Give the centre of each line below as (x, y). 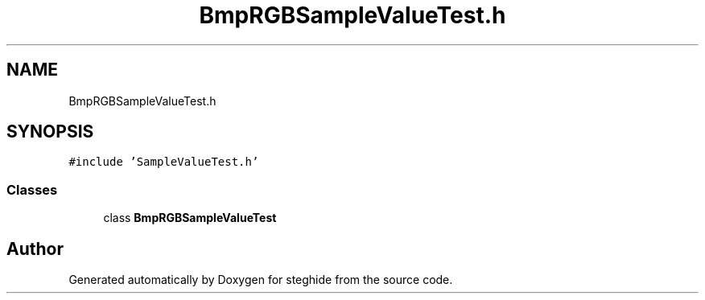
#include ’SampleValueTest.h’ (164, 162)
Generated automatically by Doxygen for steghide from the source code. (261, 280)
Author (35, 249)
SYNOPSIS (50, 132)
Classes (32, 189)
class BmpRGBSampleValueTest (190, 218)
